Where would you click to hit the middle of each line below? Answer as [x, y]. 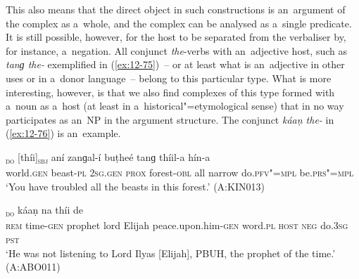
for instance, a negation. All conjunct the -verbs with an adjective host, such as [176, 50]
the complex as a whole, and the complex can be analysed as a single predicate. [179, 23]
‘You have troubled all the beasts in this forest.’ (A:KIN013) [135, 186]
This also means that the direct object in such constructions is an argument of [176, 9]
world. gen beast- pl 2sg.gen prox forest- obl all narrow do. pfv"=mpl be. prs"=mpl [179, 173]
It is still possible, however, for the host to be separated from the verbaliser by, [176, 37]
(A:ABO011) [33, 267]
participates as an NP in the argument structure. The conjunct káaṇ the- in [170, 119]
